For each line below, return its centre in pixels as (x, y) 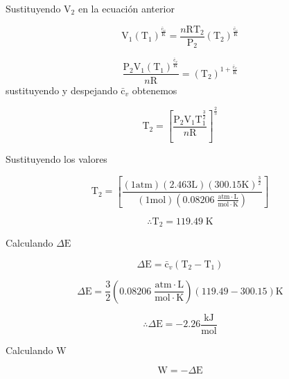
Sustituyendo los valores (56, 159)
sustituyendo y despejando (62, 90)
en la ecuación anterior (126, 8)
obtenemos (155, 90)
